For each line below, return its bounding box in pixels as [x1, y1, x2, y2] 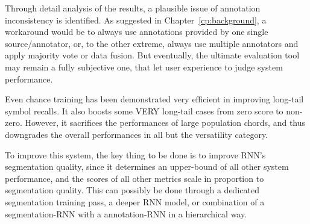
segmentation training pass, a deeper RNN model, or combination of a [5, 195, 265, 208]
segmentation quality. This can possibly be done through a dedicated [5, 184, 259, 196]
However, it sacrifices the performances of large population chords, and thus [25, 116, 306, 129]
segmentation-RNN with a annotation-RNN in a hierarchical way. [5, 207, 247, 220]
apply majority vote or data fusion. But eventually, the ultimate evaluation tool [5, 49, 300, 61]
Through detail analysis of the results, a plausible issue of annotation [5, 2, 261, 14]
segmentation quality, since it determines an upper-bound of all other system [5, 160, 289, 173]
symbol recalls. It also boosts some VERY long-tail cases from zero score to [5, 104, 283, 117]
